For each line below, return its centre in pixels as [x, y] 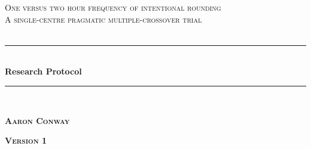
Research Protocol [43, 71]
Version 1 [26, 140]
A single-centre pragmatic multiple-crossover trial [103, 19]
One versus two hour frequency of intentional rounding [113, 7]
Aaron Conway [37, 120]
